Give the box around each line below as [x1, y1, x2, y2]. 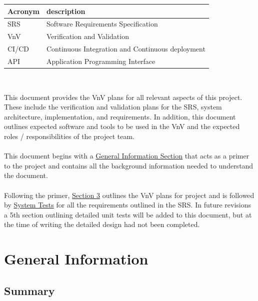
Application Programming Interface [46, 55, 155, 66]
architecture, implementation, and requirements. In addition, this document [4, 111, 236, 121]
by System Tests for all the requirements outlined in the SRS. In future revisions [4, 199, 251, 210]
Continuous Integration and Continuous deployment [46, 43, 205, 54]
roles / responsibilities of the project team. [4, 130, 134, 141]
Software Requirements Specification [46, 18, 158, 29]
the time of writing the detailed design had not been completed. [4, 219, 200, 229]
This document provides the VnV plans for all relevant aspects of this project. [4, 91, 242, 102]
